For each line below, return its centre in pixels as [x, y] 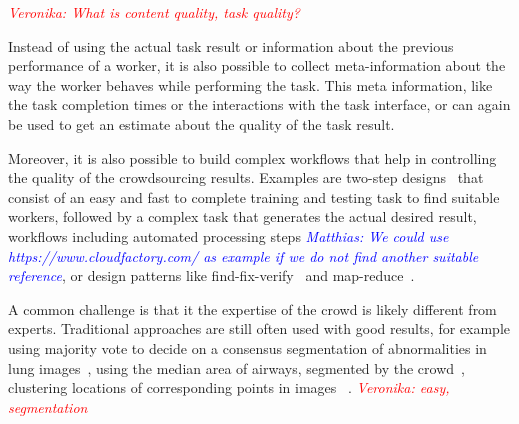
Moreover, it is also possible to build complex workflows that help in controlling [252, 157]
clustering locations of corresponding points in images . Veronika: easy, [229, 387]
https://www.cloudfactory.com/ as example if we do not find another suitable [243, 255]
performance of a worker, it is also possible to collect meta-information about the [257, 65]
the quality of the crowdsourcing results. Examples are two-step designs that [246, 177]
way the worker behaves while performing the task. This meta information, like [250, 84]
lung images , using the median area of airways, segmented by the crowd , [236, 367]
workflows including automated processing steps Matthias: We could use [228, 235]
